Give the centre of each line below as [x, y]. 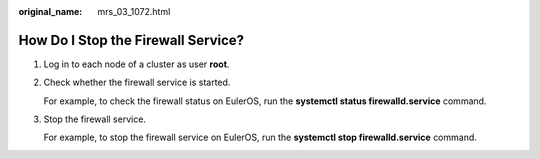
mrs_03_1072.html [134, 11]
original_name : [50, 11]
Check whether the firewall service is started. [137, 82]
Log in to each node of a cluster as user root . [136, 64]
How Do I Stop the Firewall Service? [131, 40]
